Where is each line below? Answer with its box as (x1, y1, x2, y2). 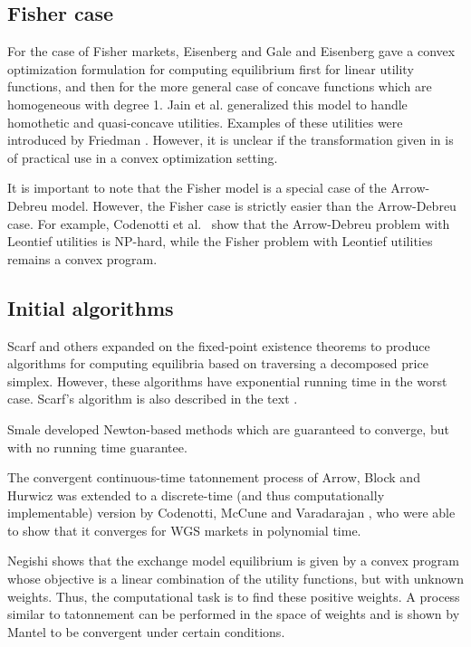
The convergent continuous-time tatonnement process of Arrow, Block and (7, 468, 420, 487)
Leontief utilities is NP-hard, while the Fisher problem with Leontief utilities (7, 232, 433, 251)
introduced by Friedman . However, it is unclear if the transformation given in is (7, 130, 454, 149)
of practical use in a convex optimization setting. (7, 147, 278, 167)
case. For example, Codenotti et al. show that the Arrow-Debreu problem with (7, 214, 450, 233)
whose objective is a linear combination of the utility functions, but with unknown (7, 569, 464, 588)
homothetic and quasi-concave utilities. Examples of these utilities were (7, 112, 403, 131)
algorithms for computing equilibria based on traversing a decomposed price (7, 354, 428, 373)
